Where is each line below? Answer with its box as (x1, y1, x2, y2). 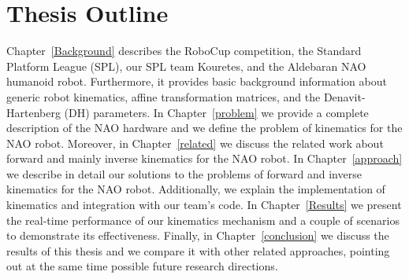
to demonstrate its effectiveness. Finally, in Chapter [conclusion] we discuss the (6, 227, 389, 244)
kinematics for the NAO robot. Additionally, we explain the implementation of (6, 181, 385, 197)
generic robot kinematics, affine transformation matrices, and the (6, 88, 321, 105)
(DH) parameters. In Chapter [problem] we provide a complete (64, 104, 369, 120)
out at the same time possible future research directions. (6, 258, 278, 274)
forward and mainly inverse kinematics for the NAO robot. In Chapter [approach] (6, 150, 403, 167)
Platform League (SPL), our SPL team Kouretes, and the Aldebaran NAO (6, 57, 366, 74)
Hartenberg (6, 104, 61, 120)
